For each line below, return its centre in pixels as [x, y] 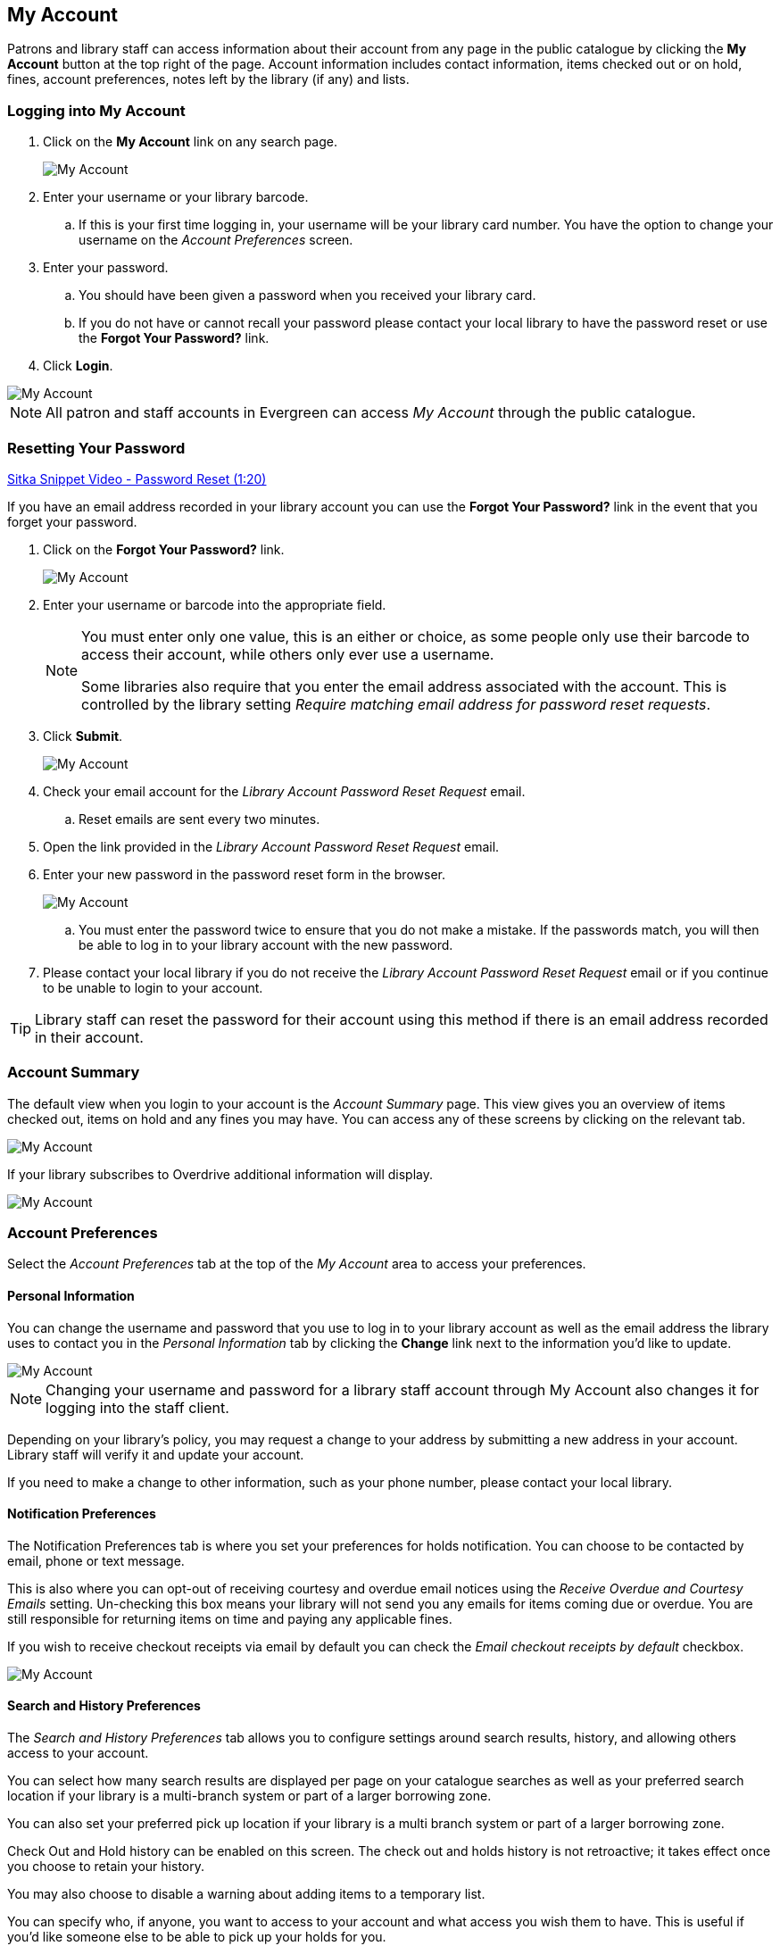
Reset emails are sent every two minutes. [199, 819]
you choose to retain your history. [106, 1867]
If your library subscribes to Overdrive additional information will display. [220, 1174]
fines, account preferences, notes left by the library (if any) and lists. [208, 79]
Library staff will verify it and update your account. [156, 1454]
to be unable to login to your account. [153, 987]
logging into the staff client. [137, 1407]
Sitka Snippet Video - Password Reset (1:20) [137, 478]
